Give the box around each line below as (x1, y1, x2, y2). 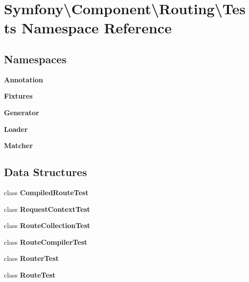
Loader (4, 124, 28, 134)
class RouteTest (4, 269, 56, 280)
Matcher (4, 140, 33, 151)
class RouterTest (4, 253, 59, 263)
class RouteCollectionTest (4, 220, 91, 231)
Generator (4, 107, 39, 117)
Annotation (4, 74, 43, 84)
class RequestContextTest (4, 204, 91, 214)
